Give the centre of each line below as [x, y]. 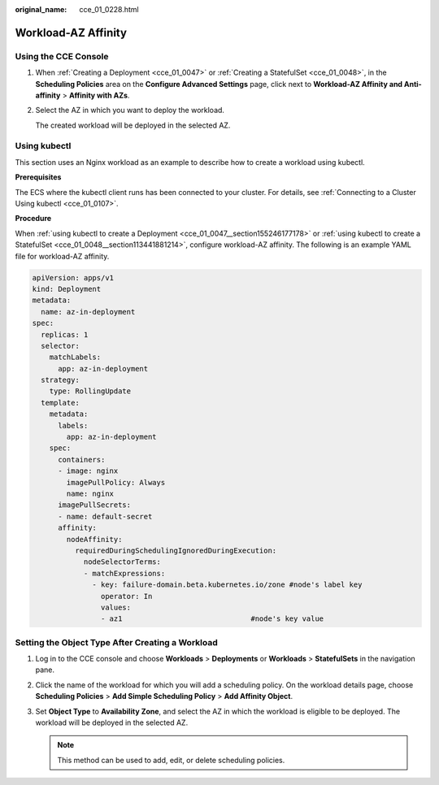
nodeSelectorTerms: [122, 562]
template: [61, 403]
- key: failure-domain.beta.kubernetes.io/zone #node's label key [227, 585]
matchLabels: [75, 357]
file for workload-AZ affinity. [62, 256]
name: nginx [90, 494]
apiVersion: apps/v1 [73, 278]
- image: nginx [88, 471]
